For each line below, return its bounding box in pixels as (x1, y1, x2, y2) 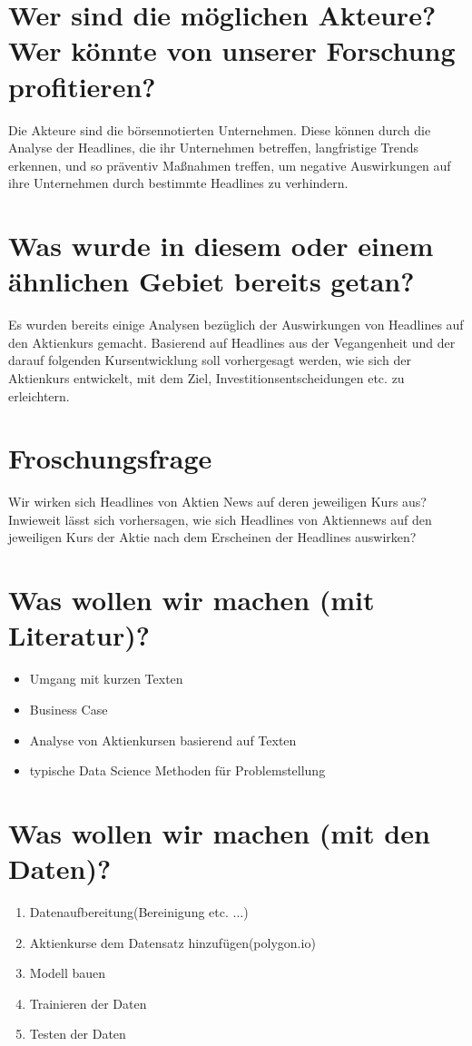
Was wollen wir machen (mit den (8, 814, 430, 851)
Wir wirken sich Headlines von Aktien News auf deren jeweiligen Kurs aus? (8, 492, 427, 511)
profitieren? (8, 67, 156, 104)
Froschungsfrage (8, 439, 212, 477)
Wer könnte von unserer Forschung (8, 32, 456, 69)
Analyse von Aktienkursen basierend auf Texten (29, 730, 297, 749)
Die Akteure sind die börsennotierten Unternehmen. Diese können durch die (8, 120, 431, 139)
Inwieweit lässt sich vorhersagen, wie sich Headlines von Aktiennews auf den (8, 509, 432, 528)
